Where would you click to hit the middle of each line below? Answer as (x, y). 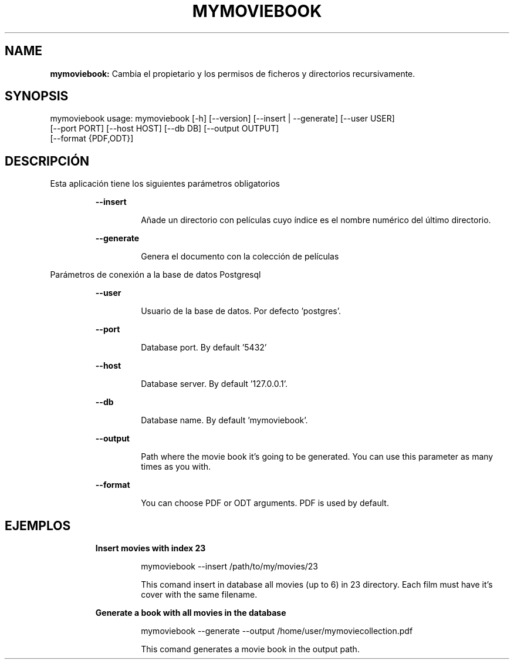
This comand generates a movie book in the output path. (250, 649)
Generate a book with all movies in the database (191, 613)
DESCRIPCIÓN (47, 161)
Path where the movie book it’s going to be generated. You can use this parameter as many (317, 457)
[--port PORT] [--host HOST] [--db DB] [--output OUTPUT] (165, 129)
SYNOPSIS (37, 96)
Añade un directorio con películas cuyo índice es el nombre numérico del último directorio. (316, 220)
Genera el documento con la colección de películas (240, 257)
